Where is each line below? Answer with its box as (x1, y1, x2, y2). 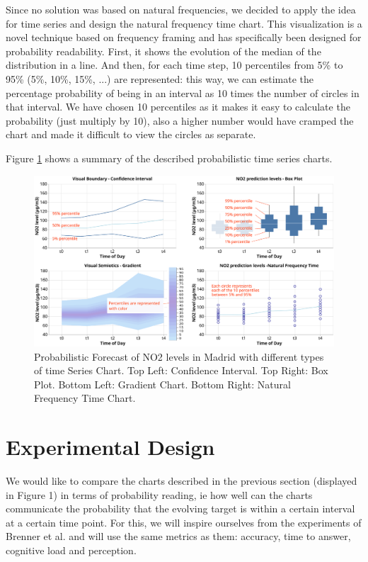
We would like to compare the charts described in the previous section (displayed (6, 473, 357, 488)
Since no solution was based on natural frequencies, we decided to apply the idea (6, 2, 356, 16)
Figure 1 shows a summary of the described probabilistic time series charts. (6, 150, 333, 165)
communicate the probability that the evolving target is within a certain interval (6, 501, 355, 516)
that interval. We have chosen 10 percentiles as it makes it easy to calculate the (6, 99, 350, 114)
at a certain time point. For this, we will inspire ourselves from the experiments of (6, 515, 362, 529)
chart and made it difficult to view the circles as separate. (6, 127, 256, 142)
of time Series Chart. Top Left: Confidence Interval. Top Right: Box (34, 363, 328, 378)
